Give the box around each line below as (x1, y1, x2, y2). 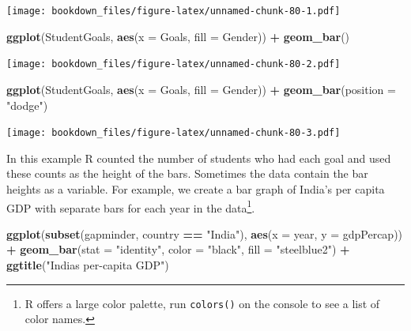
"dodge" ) (6, 96, 48, 113)
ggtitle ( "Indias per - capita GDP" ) (6, 256, 169, 273)
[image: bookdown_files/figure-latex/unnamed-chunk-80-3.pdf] (6, 127, 341, 139)
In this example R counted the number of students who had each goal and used (6, 149, 391, 166)
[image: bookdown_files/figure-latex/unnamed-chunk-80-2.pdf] (6, 58, 341, 70)
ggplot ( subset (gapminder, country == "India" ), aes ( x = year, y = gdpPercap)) (6, 225, 403, 242)
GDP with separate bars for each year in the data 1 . (6, 197, 255, 216)
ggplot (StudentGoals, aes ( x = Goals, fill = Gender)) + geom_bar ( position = (6, 81, 396, 97)
